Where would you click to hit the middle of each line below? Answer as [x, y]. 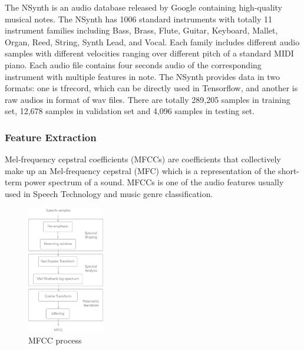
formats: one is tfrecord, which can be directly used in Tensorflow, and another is [151, 88]
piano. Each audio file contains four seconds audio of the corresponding [133, 64]
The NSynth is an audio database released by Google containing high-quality [143, 7]
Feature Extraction [51, 137]
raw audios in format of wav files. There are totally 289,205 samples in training [148, 99]
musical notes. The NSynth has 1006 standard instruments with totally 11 [138, 19]
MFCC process [55, 340]
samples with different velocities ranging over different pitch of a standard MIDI [149, 53]
